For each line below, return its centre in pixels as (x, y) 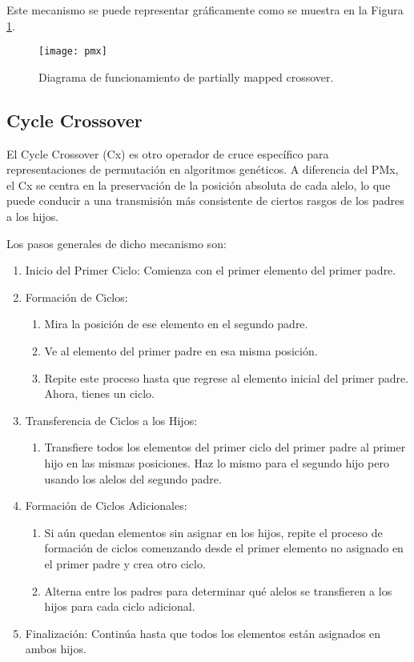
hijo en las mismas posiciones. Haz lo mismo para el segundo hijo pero (217, 462)
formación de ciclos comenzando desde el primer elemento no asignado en (224, 548)
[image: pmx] (73, 52)
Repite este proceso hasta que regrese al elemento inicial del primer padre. (227, 377)
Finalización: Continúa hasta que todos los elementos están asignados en (203, 633)
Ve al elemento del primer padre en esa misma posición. (181, 350)
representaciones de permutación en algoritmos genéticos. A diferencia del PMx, (203, 169)
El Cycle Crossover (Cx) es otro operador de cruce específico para (168, 153)
